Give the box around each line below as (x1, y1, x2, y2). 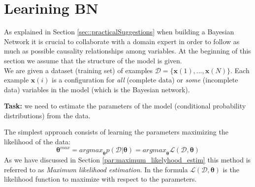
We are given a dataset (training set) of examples (4, 65, 153, 75)
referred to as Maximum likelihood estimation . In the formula (4, 164, 188, 174)
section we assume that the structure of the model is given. (4, 55, 182, 65)
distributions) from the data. (4, 110, 91, 120)
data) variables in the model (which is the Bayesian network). (4, 84, 190, 94)
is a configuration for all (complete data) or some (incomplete (52, 75, 238, 85)
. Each (230, 65, 250, 75)
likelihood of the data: (4, 136, 70, 147)
